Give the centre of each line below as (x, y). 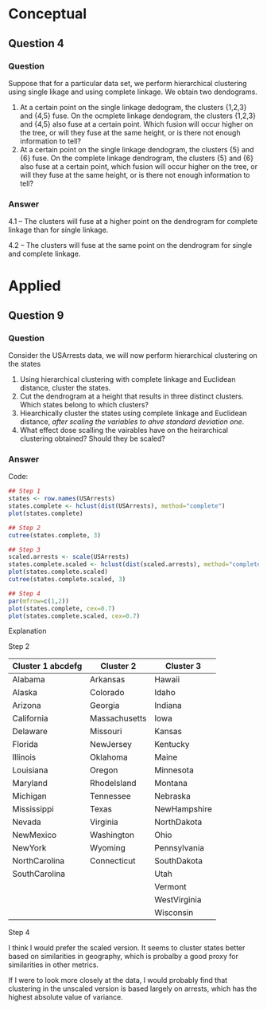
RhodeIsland (113, 784)
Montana (171, 784)
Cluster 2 (118, 666)
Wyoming (108, 848)
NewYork (29, 848)
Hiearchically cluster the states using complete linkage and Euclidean (133, 413)
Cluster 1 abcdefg (47, 666)
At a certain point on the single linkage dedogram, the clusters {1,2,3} (133, 107)
